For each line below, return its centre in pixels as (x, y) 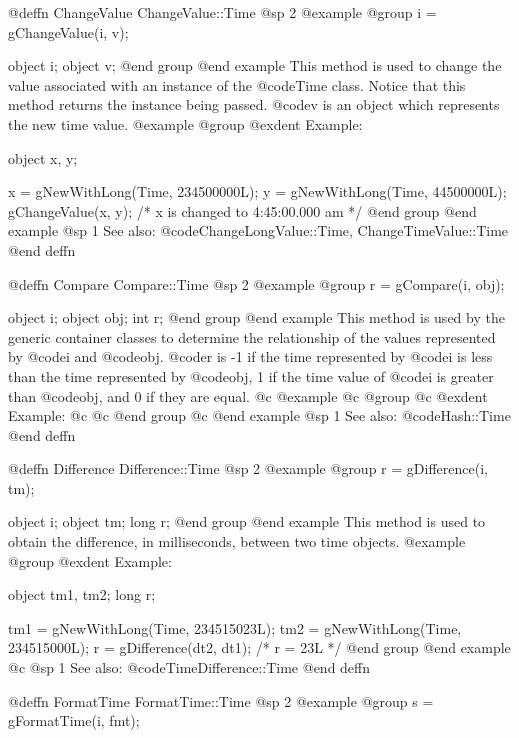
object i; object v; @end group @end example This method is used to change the (255, 65)
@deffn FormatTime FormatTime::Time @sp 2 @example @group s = (221, 700)
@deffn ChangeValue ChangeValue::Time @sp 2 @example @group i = (222, 12)
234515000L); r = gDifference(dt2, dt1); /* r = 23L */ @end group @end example (259, 647)
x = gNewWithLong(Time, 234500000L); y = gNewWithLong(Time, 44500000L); (257, 191)
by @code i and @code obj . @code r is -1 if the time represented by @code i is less (250, 356)
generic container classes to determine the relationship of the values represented (252, 336)
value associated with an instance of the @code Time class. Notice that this (237, 84)
